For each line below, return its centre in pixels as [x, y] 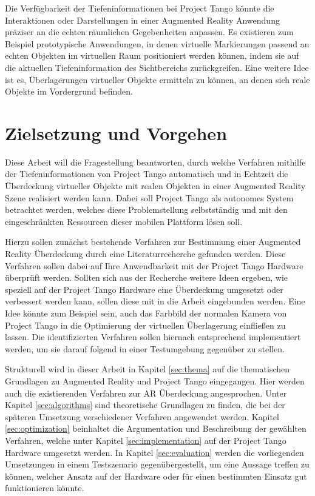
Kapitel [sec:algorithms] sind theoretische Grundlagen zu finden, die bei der [145, 405]
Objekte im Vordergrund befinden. [69, 91]
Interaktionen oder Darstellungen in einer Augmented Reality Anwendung [142, 20]
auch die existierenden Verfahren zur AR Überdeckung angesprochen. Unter [146, 393]
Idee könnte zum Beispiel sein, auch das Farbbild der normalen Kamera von [146, 313]
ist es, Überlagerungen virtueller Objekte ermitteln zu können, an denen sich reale [157, 79]
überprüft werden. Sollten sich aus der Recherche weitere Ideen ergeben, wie [147, 277]
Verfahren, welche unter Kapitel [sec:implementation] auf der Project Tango [146, 440]
